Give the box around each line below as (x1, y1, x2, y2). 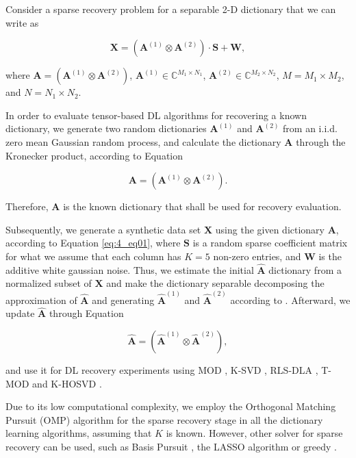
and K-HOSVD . (32, 376, 102, 390)
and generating (92, 292, 155, 307)
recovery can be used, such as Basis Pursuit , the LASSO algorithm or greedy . (5, 439, 337, 453)
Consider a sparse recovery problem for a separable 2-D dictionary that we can (5, 2, 336, 16)
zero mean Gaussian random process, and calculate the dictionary (5, 134, 281, 149)
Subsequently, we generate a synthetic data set (5, 222, 201, 236)
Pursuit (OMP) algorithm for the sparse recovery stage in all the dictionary (5, 412, 323, 427)
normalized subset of (5, 276, 92, 290)
